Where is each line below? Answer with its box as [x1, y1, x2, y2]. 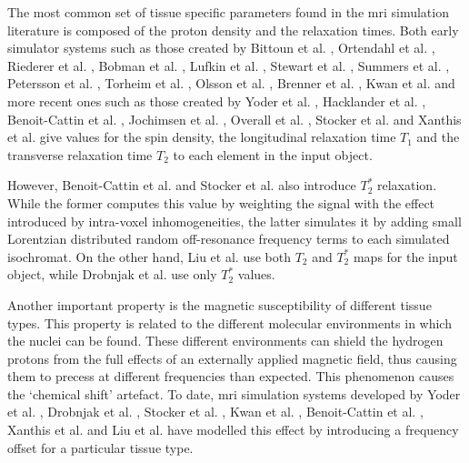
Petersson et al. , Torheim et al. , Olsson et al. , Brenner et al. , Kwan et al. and [7, 74, 455, 93]
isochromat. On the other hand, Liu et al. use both [7, 247, 291, 266]
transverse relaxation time [7, 145, 153, 164]
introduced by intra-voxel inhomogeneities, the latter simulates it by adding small [7, 211, 462, 230]
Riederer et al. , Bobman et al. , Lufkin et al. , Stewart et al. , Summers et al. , [7, 55, 450, 75]
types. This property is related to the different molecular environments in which [7, 313, 452, 332]
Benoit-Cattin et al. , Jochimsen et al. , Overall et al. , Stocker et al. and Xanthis [7, 109, 462, 128]
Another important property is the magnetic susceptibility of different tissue [7, 295, 432, 314]
